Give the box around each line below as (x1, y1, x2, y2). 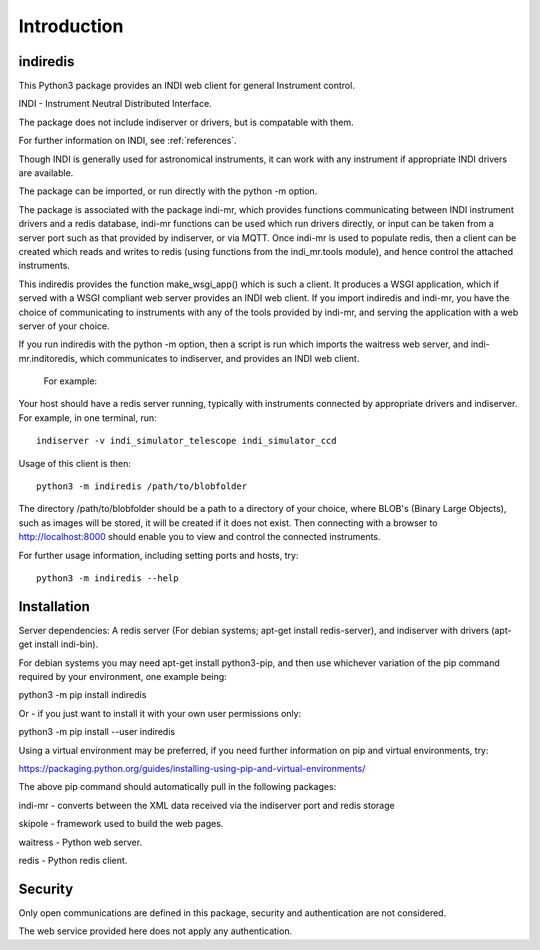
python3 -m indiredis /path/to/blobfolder (36, 481, 248, 492)
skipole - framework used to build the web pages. (18, 818, 224, 830)
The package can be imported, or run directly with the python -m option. (18, 185, 318, 197)
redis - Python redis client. (18, 854, 128, 866)
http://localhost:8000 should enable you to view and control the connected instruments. (18, 531, 381, 543)
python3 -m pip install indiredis (18, 689, 147, 701)
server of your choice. (18, 320, 110, 332)
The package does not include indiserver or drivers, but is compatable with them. (18, 116, 354, 128)
